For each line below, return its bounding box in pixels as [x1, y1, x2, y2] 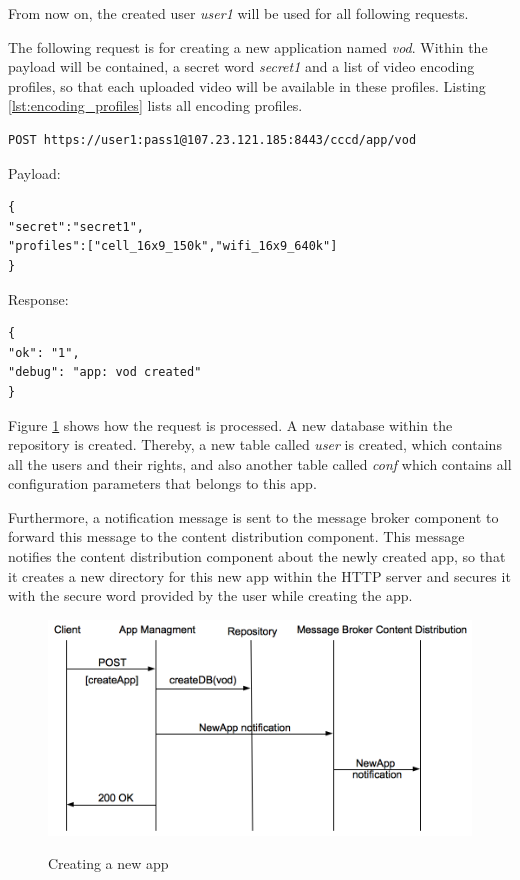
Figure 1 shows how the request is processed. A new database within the [8, 414, 453, 435]
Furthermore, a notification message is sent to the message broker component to [8, 506, 499, 527]
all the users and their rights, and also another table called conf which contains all [8, 453, 512, 474]
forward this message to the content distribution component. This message [8, 526, 465, 547]
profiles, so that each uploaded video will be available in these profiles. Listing [8, 75, 486, 96]
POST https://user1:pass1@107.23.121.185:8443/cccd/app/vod [8, 132, 417, 147]
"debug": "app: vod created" [8, 365, 202, 380]
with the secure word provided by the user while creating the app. [8, 585, 413, 606]
